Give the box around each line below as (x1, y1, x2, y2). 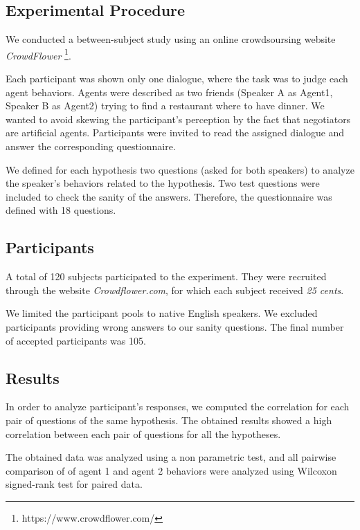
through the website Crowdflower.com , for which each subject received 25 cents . (6, 282, 344, 297)
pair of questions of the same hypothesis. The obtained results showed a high (6, 412, 332, 427)
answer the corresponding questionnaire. (6, 139, 176, 154)
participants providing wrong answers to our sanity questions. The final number (6, 319, 344, 333)
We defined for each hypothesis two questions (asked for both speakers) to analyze (6, 162, 354, 176)
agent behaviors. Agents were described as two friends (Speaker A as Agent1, (6, 84, 333, 99)
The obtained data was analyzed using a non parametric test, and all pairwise (6, 450, 336, 464)
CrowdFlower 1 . (6, 46, 71, 62)
